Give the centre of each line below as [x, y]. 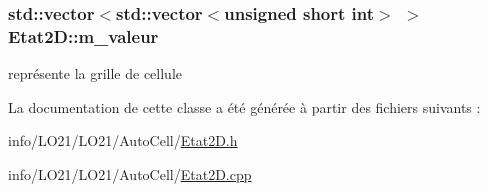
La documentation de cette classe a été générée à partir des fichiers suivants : [244, 106]
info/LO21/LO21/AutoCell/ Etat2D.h [123, 140]
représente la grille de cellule [95, 73]
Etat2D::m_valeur [83, 35]
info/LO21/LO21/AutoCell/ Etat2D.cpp [130, 173]
